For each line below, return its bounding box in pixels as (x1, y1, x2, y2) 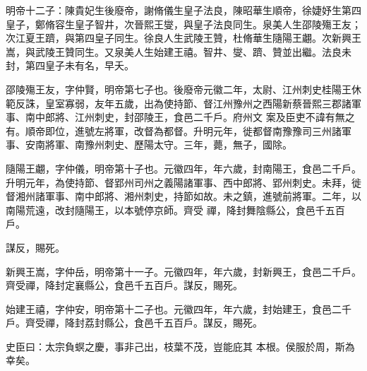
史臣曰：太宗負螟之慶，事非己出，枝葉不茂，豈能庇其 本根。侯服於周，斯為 (6, 338, 355, 353)
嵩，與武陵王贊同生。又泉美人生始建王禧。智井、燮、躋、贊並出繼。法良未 (6, 44, 351, 59)
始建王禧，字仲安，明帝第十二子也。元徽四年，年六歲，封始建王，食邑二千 (6, 301, 351, 316)
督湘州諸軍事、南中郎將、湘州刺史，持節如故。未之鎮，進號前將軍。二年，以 (6, 189, 361, 204)
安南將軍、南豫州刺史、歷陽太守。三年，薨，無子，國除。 (25, 137, 292, 152)
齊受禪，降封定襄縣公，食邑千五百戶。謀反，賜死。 (6, 278, 243, 293)
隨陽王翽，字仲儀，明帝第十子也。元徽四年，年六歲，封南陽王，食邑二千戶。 (6, 160, 361, 175)
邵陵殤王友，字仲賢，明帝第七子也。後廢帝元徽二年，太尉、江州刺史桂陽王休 (6, 81, 361, 96)
